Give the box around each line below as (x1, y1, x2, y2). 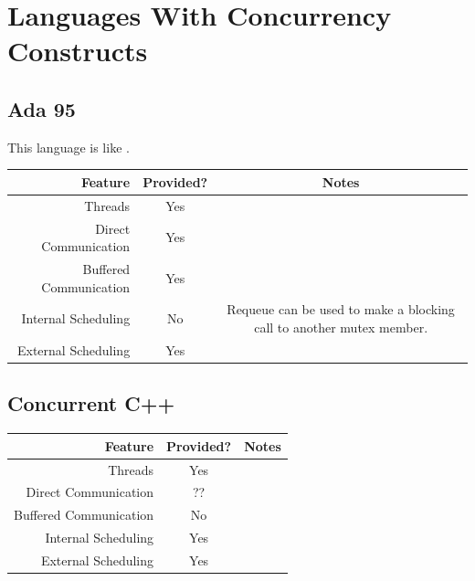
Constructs (7, 32, 148, 69)
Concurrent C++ (7, 389, 175, 417)
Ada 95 (7, 94, 76, 122)
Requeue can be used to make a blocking (227, 300, 455, 319)
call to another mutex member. (254, 318, 428, 337)
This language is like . (7, 137, 130, 156)
